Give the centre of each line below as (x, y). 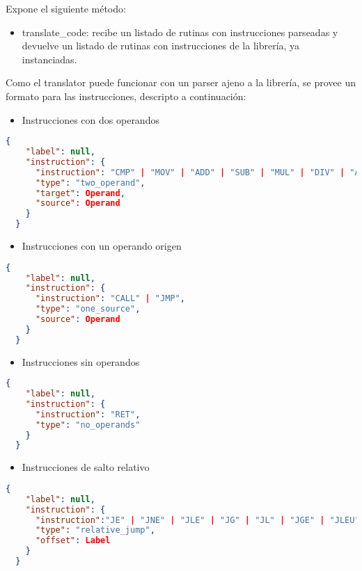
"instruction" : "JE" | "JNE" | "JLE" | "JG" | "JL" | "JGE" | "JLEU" (197, 520)
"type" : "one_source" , (88, 309)
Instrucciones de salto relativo (86, 467)
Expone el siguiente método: (66, 8)
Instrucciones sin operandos (81, 361)
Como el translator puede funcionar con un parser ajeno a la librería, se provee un (181, 82)
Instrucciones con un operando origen (102, 246)
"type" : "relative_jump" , (95, 530)
